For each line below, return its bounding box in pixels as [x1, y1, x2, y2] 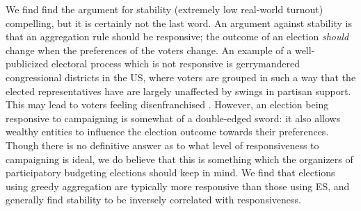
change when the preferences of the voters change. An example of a [6, 42, 292, 57]
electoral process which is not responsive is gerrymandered [51, 56, 300, 71]
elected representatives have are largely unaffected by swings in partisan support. [6, 83, 351, 98]
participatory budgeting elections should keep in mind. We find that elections [6, 165, 335, 180]
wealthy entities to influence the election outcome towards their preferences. [6, 124, 329, 139]
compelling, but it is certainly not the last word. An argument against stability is [6, 15, 352, 30]
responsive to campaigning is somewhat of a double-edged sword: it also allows [6, 110, 341, 125]
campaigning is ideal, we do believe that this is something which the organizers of [6, 151, 353, 166]
